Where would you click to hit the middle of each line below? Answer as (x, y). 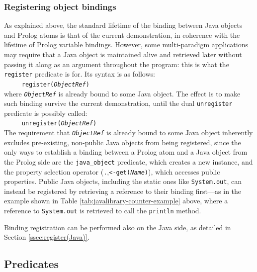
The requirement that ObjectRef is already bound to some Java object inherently (128, 133)
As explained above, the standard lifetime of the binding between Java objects (123, 25)
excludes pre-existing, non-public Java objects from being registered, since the (123, 142)
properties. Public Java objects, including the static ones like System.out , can (123, 181)
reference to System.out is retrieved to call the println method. (103, 211)
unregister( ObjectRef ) (59, 124)
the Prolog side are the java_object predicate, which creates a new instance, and (128, 161)
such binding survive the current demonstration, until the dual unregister (118, 103)
